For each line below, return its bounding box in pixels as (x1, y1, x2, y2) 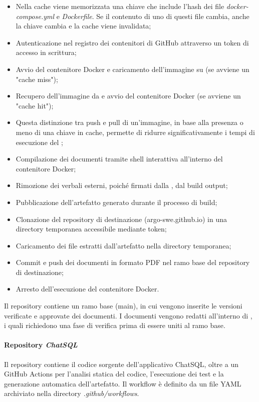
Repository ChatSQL (4, 339, 78, 350)
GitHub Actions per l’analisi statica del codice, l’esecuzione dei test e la (4, 368, 224, 379)
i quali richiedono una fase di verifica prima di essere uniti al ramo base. (4, 320, 225, 330)
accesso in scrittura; (16, 47, 77, 57)
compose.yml (16, 10, 55, 21)
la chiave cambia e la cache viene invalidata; (16, 20, 151, 31)
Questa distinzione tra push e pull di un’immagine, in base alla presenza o (16, 117, 243, 127)
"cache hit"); (16, 100, 54, 110)
